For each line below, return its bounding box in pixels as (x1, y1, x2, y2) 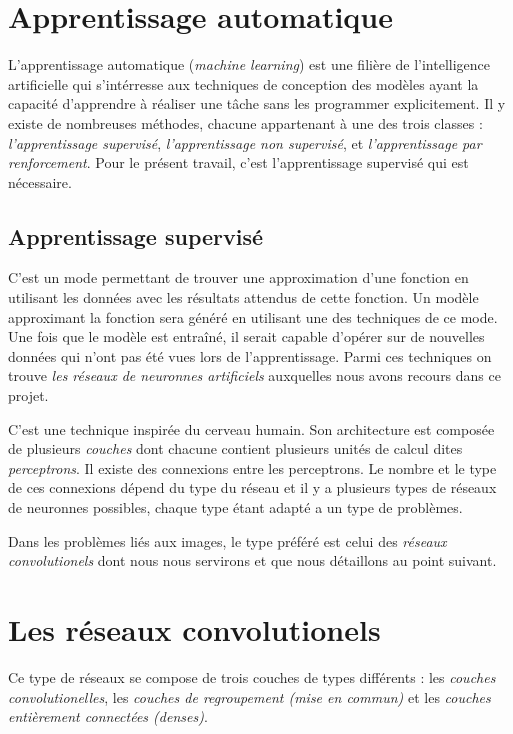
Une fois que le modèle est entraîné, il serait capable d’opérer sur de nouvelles (8, 326, 485, 347)
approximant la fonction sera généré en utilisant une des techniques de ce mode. (8, 306, 498, 327)
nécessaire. (8, 171, 72, 192)
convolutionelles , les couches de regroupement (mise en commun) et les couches (8, 686, 491, 707)
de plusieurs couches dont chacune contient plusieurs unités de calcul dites (8, 438, 463, 459)
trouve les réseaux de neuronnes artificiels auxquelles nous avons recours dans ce (8, 365, 501, 386)
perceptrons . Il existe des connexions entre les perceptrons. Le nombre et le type (8, 457, 497, 478)
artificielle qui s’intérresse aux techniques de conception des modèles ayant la (8, 73, 479, 94)
